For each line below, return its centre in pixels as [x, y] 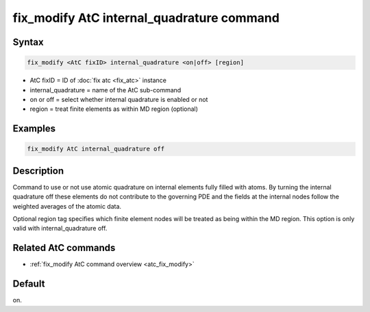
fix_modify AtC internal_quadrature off [96, 149]
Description [38, 171]
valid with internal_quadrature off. [60, 229]
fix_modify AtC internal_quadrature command [146, 18]
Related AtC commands [64, 248]
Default [29, 284]
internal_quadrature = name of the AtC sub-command [106, 90]
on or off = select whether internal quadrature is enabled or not [119, 99]
